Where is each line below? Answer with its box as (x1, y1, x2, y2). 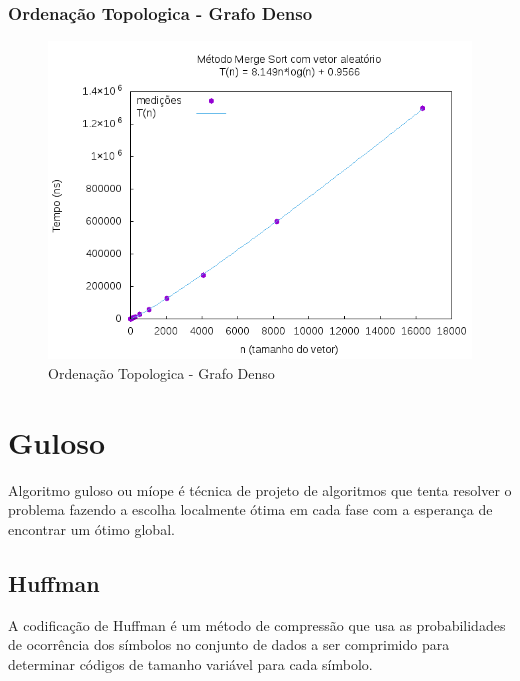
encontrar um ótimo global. (8, 518, 175, 539)
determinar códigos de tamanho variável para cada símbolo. (8, 653, 373, 674)
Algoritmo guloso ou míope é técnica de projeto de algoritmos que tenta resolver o (8, 479, 512, 500)
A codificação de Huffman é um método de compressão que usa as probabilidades (8, 614, 506, 635)
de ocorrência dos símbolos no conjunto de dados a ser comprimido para (8, 634, 450, 655)
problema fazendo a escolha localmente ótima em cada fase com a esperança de (8, 499, 493, 520)
